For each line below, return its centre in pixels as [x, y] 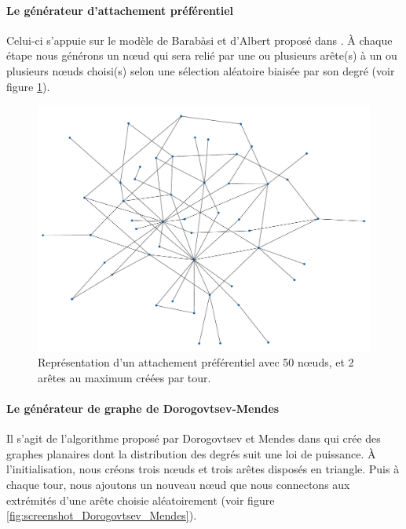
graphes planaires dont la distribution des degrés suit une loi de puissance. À [191, 453]
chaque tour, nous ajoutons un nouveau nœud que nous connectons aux [178, 484]
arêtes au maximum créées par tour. [124, 377]
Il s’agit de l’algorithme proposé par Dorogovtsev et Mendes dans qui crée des [194, 438]
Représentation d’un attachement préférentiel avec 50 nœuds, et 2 [196, 362]
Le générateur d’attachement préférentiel [120, 10]
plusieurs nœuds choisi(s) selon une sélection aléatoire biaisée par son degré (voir [201, 70]
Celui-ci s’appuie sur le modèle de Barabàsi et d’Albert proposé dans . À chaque [199, 40]
